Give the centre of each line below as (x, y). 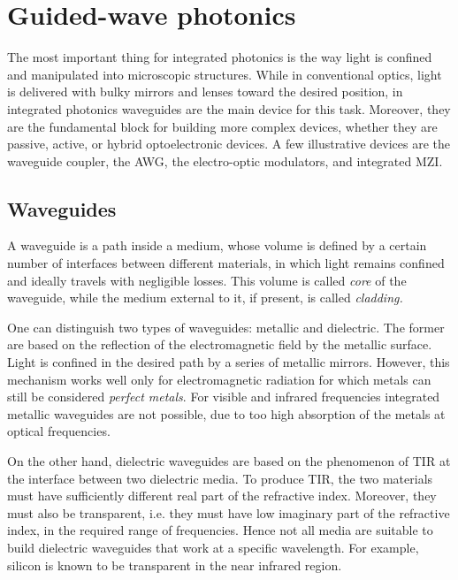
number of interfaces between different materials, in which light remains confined (226, 263)
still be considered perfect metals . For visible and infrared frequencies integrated (224, 397)
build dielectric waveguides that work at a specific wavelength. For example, (213, 547)
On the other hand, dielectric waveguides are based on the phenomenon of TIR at (229, 461)
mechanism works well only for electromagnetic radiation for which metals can (219, 379)
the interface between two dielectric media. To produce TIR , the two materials (220, 478)
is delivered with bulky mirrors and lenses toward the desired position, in (205, 92)
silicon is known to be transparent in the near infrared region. (175, 565)
